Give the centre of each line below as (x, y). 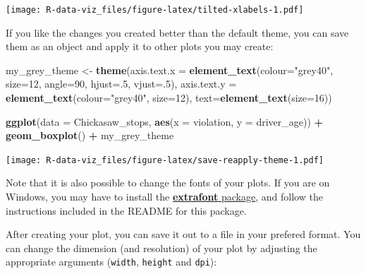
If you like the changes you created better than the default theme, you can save (177, 32)
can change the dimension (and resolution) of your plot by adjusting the (161, 248)
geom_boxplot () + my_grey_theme (90, 135)
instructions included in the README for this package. (126, 210)
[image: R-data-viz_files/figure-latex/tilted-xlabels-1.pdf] (155, 10)
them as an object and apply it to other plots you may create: (140, 46)
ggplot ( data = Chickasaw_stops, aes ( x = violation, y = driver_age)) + (165, 121)
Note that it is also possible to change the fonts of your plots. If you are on (168, 183)
